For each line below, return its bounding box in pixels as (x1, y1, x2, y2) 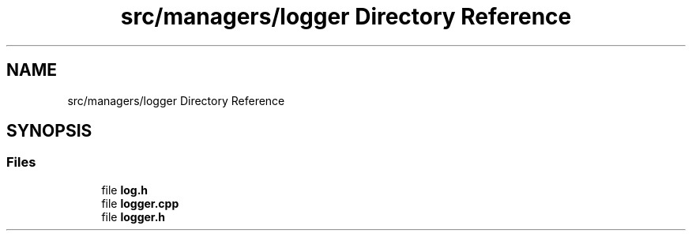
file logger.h (101, 209, 166, 224)
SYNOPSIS (6, 121, 92, 141)
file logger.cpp (101, 196, 179, 210)
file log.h (101, 182, 149, 197)
